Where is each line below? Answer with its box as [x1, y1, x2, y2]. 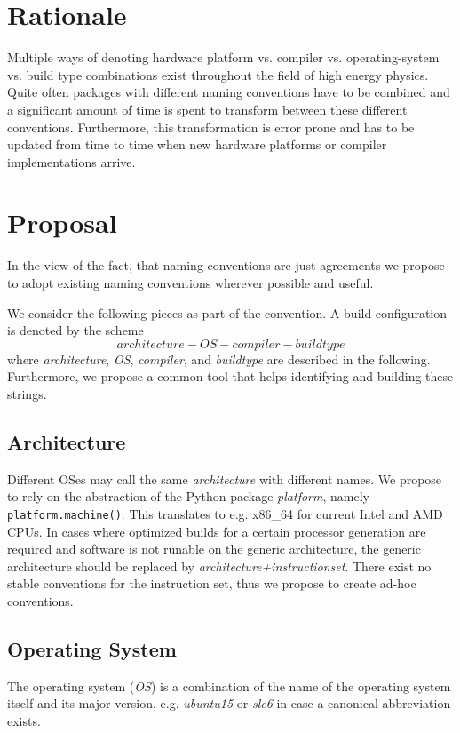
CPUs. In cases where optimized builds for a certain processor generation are [7, 522, 426, 540]
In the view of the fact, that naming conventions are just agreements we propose [7, 256, 445, 275]
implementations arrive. [7, 152, 136, 171]
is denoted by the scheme [7, 321, 144, 339]
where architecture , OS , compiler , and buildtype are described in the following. [7, 349, 431, 368]
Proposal [7, 204, 117, 241]
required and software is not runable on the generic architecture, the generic [7, 539, 421, 558]
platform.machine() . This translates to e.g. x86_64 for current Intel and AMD [7, 504, 443, 522]
